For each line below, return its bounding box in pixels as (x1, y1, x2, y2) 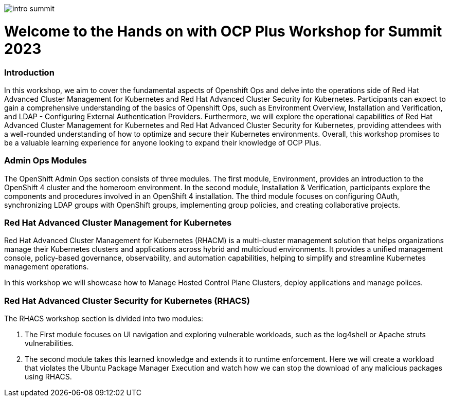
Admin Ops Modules (4, 155, 87, 166)
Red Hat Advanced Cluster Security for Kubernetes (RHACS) (4, 295, 250, 306)
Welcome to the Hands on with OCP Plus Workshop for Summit (4, 22, 442, 40)
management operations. (4, 262, 89, 271)
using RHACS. (25, 372, 72, 381)
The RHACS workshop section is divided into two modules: (4, 314, 204, 323)
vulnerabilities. (25, 339, 74, 348)
